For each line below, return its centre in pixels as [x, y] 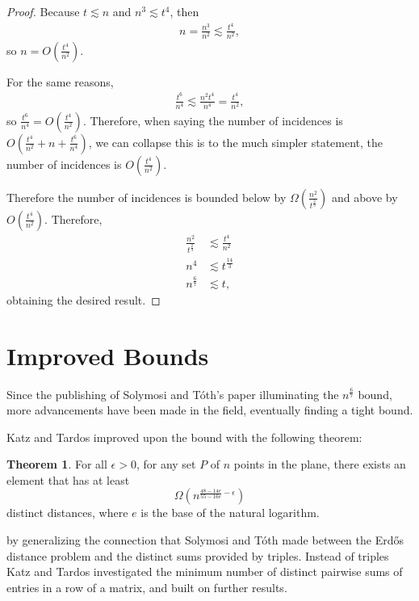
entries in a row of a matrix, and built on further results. [147, 587]
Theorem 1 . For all [57, 464]
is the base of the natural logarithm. [230, 513]
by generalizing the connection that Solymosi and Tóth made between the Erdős [205, 540]
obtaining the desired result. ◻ [84, 299]
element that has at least [68, 479]
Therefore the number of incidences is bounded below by [147, 197]
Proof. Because [43, 11]
